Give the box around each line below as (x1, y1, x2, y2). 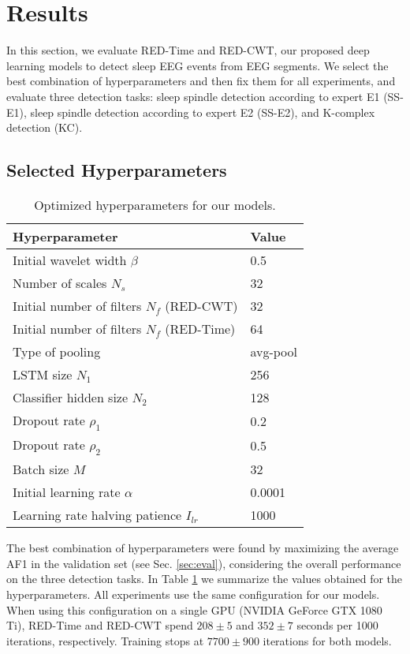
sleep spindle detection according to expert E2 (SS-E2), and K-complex (30, 103, 375, 120)
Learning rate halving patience (13, 506, 182, 525)
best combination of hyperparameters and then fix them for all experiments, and (6, 73, 396, 89)
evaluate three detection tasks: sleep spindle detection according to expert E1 (6, 88, 380, 104)
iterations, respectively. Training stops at (6, 632, 204, 648)
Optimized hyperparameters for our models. (34, 195, 276, 214)
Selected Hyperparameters (6, 158, 227, 182)
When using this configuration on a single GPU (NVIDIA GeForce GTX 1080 (6, 601, 382, 618)
